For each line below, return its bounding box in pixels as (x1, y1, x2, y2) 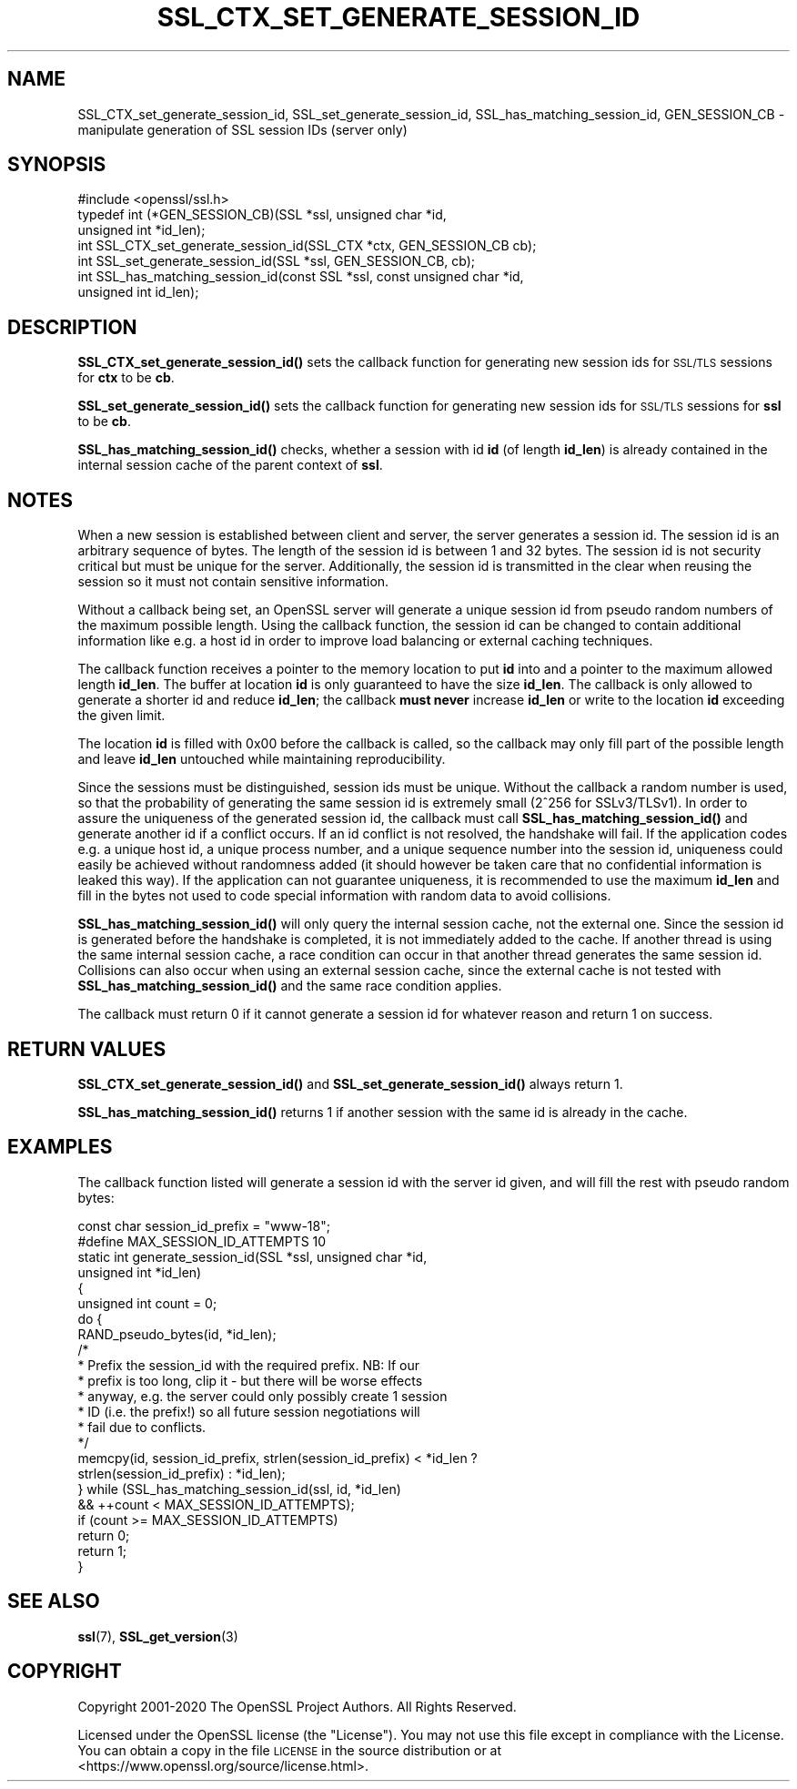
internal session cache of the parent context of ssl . (77, 457, 383, 473)
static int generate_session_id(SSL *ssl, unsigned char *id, (77, 1248, 428, 1265)
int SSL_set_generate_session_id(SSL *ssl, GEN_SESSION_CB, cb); (77, 253, 476, 269)
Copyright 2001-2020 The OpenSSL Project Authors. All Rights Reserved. (77, 1698, 517, 1714)
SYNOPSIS (7, 153, 106, 177)
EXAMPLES (7, 1135, 113, 1159)
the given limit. (77, 707, 166, 724)
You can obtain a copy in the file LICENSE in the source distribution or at (77, 1742, 502, 1758)
